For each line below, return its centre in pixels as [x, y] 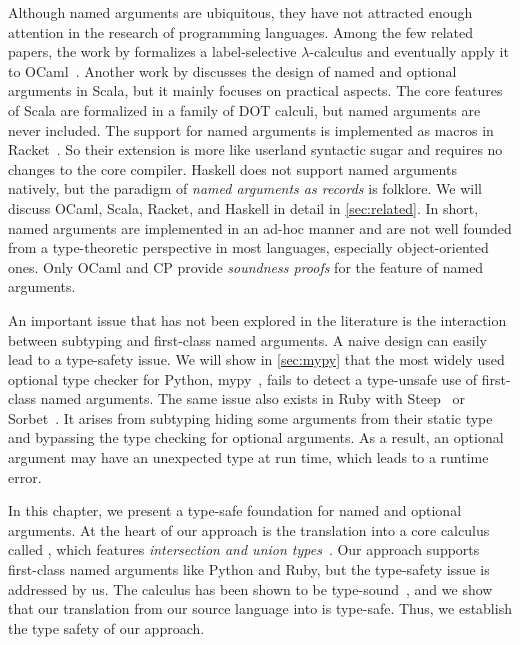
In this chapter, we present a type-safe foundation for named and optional [235, 510]
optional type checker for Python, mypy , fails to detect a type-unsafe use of [243, 378]
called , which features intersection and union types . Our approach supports [244, 549]
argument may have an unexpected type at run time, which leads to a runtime [248, 457]
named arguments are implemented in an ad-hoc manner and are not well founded [260, 227]
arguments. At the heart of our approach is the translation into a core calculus [249, 529]
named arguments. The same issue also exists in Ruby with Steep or [253, 398]
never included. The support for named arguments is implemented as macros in [251, 129]
